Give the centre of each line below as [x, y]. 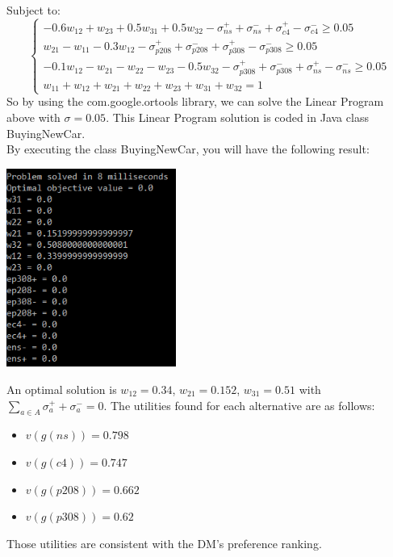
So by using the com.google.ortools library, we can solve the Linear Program [195, 101]
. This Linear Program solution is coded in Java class [237, 117]
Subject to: [33, 10]
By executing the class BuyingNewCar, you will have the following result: [188, 149]
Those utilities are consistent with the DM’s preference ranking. [164, 543]
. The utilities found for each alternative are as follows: [239, 405]
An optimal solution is [62, 389]
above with [33, 117]
